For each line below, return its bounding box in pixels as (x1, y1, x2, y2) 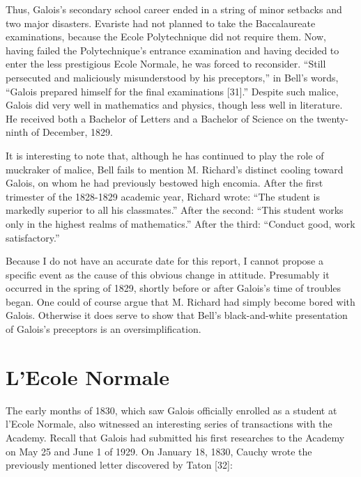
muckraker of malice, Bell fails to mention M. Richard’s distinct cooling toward (6, 162, 344, 176)
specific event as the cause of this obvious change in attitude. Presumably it (6, 267, 330, 281)
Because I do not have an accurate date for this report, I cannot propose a (6, 253, 323, 268)
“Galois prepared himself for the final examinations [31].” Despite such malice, (6, 84, 339, 98)
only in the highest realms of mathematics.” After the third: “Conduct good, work (6, 216, 355, 230)
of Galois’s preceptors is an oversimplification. (6, 322, 201, 336)
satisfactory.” (6, 230, 60, 244)
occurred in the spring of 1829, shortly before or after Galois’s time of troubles (6, 281, 341, 295)
